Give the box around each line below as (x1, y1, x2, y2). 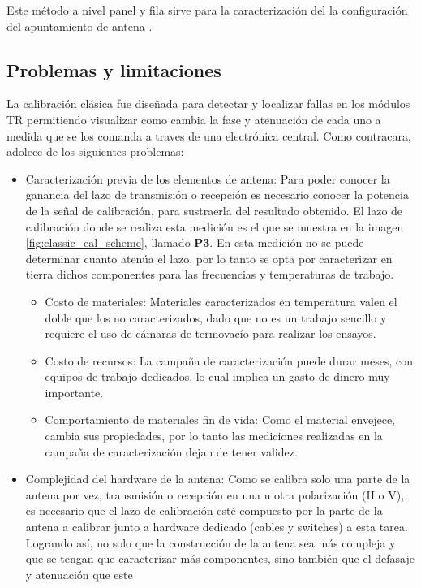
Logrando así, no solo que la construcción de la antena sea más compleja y (25, 534, 396, 551)
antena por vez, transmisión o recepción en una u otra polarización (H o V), (25, 486, 405, 503)
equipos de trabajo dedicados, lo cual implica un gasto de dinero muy (45, 368, 390, 385)
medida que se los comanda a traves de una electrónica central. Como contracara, (6, 127, 411, 144)
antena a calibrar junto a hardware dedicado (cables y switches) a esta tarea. (25, 518, 408, 535)
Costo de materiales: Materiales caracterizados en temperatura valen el (45, 292, 397, 309)
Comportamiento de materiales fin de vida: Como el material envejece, (45, 411, 396, 428)
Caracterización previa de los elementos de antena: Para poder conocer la (25, 170, 390, 187)
